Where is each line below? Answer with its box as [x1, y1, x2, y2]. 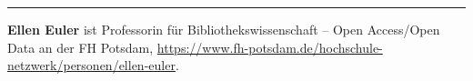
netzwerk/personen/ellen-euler [7, 56, 176, 75]
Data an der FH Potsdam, [7, 37, 154, 56]
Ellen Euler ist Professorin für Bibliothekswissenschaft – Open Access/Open [7, 20, 440, 38]
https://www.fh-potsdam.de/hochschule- [156, 37, 383, 56]
